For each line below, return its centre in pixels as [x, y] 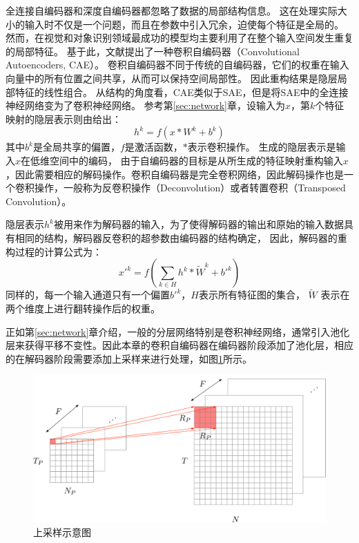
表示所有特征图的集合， [252, 295]
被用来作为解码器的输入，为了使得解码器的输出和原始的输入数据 [198, 224]
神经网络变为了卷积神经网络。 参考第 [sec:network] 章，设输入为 [145, 105]
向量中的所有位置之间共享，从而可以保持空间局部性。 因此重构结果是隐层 [172, 78]
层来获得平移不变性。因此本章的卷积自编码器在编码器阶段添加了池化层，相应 [179, 345]
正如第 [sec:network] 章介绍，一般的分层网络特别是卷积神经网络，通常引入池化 [178, 331]
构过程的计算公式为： [54, 251]
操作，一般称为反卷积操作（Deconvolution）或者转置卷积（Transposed [190, 188]
